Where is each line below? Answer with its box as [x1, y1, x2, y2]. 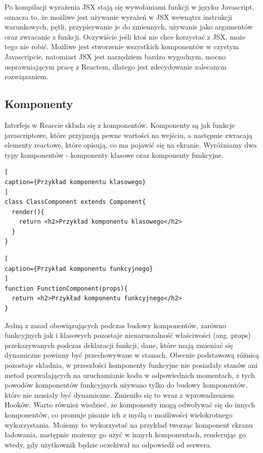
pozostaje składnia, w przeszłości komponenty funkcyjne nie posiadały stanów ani [5, 360, 257, 370]
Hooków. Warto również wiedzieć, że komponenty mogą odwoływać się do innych [5, 399, 255, 410]
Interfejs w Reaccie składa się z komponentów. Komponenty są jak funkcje [5, 119, 235, 130]
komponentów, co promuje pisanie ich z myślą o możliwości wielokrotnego [5, 409, 233, 420]
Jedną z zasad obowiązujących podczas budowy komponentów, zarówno [5, 320, 226, 330]
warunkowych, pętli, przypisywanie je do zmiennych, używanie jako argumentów [5, 21, 253, 32]
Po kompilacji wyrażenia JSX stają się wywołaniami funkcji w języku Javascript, [5, 2, 254, 12]
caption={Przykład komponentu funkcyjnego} [5, 265, 153, 272]
